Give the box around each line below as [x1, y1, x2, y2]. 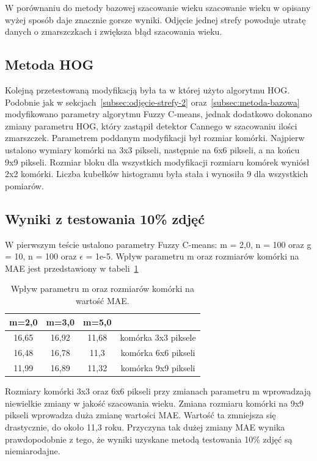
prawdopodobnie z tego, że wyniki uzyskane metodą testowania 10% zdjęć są [5, 432, 293, 445]
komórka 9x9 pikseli [120, 361, 195, 374]
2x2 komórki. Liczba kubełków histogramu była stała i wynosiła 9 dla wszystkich [5, 167, 308, 180]
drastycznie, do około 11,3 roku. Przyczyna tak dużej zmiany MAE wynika [5, 420, 285, 433]
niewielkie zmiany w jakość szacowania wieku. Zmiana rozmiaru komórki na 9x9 [5, 396, 304, 409]
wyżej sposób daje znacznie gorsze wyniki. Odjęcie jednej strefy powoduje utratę [5, 13, 306, 26]
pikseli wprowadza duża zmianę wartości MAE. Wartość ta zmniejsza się [5, 408, 276, 421]
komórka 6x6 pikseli [120, 346, 195, 359]
